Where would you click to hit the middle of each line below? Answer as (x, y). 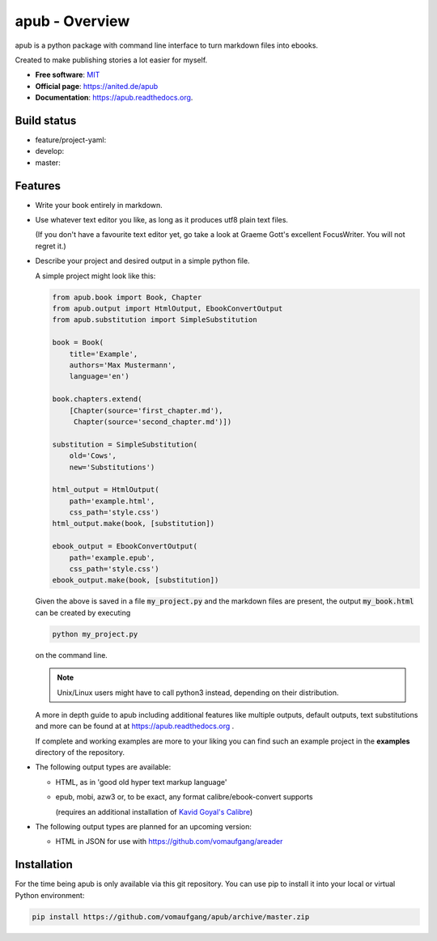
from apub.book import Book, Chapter (127, 297)
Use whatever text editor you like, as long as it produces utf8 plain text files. (162, 220)
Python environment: (50, 895)
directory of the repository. (80, 752)
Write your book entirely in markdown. (99, 205)
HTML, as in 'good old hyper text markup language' (141, 782)
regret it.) (51, 246)
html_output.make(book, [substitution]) (133, 523)
